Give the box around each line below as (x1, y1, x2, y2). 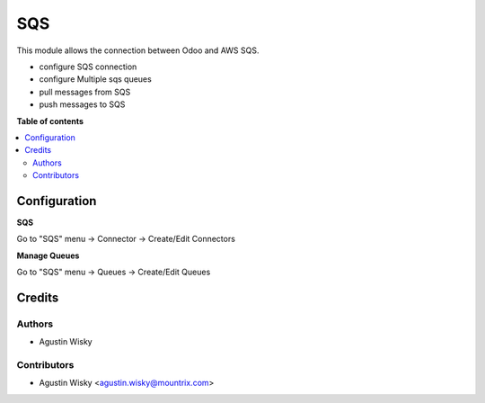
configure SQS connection (39, 61, 137, 72)
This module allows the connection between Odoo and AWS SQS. (16, 45, 260, 56)
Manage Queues (16, 250, 80, 261)
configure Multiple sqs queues (39, 74, 152, 85)
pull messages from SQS (39, 86, 131, 97)
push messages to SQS (39, 99, 126, 110)
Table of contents (16, 115, 84, 126)
